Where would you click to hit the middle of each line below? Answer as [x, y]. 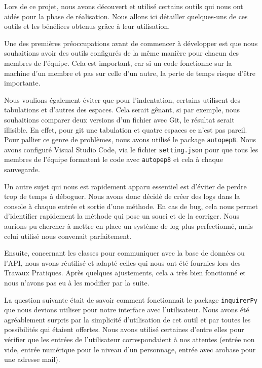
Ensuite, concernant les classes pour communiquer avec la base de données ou [124, 253]
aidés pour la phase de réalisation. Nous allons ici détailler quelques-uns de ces [126, 16]
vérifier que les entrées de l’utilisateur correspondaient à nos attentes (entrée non [129, 339]
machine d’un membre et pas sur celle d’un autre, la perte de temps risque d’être [130, 73]
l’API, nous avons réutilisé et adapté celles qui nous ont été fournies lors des [122, 262]
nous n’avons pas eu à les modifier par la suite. [77, 283]
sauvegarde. [22, 169]
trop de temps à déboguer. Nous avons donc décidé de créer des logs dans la [122, 196]
